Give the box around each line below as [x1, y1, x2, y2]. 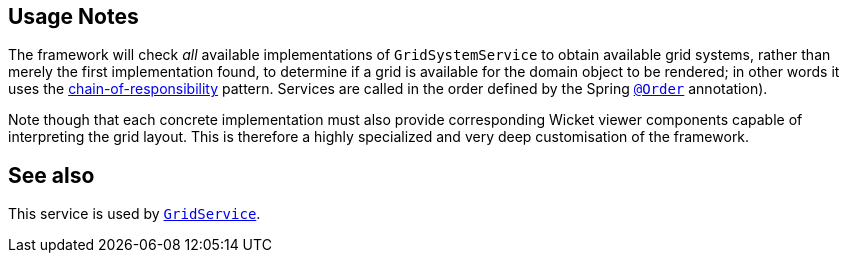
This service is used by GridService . [8, 205, 261, 223]
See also [8, 162, 95, 188]
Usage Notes [8, 4, 139, 29]
